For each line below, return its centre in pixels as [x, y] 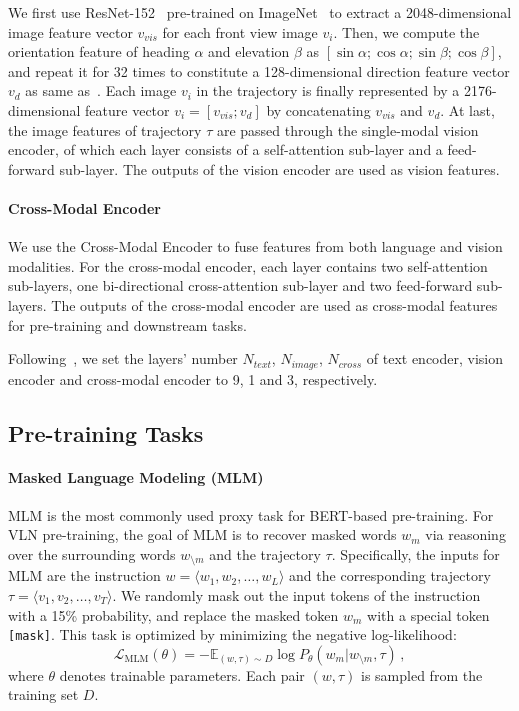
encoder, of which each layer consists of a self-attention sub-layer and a [225, 149]
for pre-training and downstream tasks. [127, 324]
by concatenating [318, 109]
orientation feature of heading [99, 51]
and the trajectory [265, 553]
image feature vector [70, 31]
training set [43, 694]
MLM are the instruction [84, 575]
